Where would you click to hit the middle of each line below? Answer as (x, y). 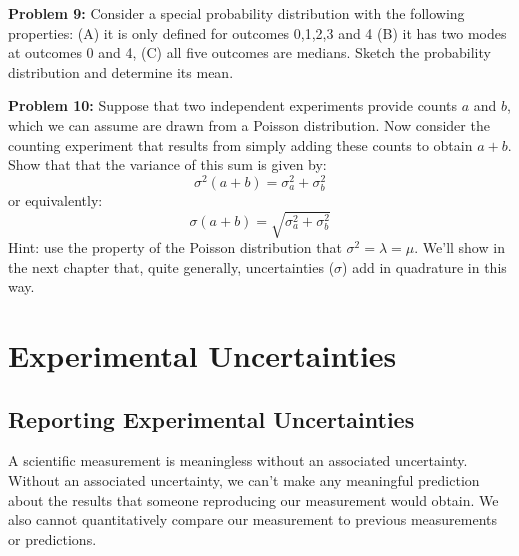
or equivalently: (55, 199)
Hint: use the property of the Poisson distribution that (175, 247)
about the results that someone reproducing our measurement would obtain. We (253, 499)
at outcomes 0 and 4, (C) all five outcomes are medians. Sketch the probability (249, 52)
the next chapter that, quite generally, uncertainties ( (171, 266)
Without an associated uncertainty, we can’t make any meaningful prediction (244, 480)
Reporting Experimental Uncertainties (211, 418)
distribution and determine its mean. (121, 71)
